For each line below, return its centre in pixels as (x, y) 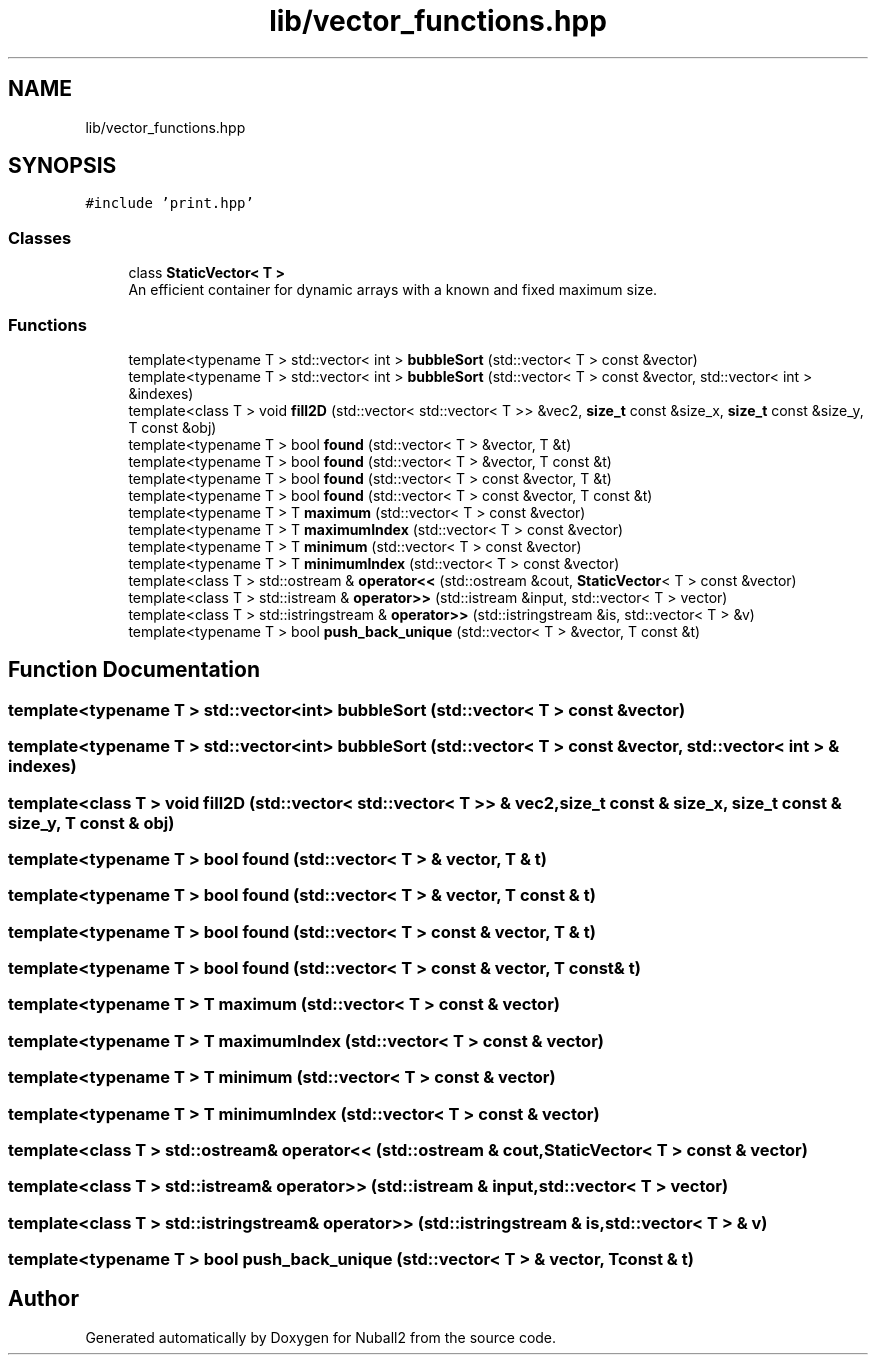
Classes (40, 237)
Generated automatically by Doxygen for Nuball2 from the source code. (321, 1337)
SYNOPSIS (62, 166)
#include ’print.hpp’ (169, 203)
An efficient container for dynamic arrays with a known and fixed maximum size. (393, 290)
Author (43, 1299)
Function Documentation (134, 670)
